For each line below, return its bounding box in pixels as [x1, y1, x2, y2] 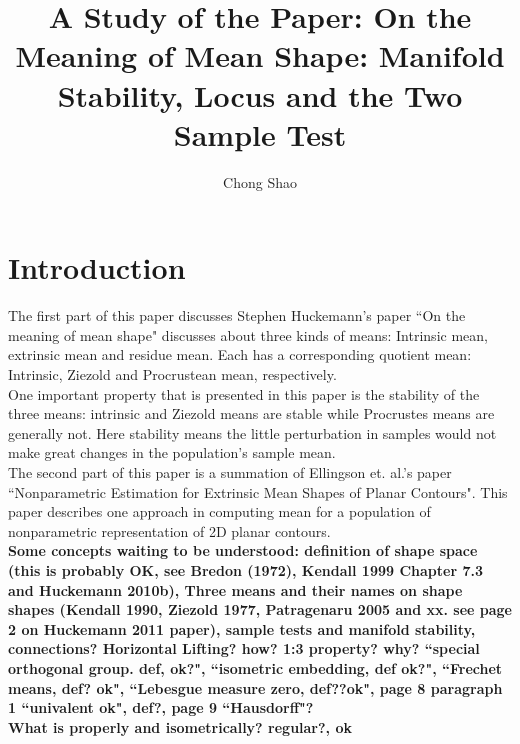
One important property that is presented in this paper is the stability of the [8, 383, 480, 404]
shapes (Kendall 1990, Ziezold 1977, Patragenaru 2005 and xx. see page [8, 599, 512, 620]
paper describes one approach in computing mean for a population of [8, 501, 431, 522]
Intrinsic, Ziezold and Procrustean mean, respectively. [8, 364, 337, 384]
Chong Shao [223, 171, 297, 192]
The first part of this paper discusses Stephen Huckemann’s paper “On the [8, 305, 466, 326]
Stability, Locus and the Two [57, 74, 463, 115]
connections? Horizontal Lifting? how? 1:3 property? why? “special [8, 638, 480, 659]
